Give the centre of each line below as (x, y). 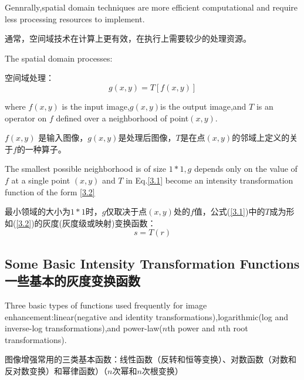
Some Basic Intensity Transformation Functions (152, 263)
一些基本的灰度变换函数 (72, 281)
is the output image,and (203, 106)
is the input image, (96, 106)
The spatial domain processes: (59, 58)
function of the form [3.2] (50, 191)
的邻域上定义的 (261, 138)
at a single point (41, 180)
